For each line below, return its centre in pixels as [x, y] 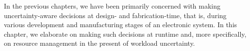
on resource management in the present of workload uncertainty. [100, 43]
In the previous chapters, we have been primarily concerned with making [112, 6]
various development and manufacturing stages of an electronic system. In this [121, 25]
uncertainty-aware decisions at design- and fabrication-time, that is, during [115, 15]
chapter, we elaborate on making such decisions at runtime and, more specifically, [125, 34]
